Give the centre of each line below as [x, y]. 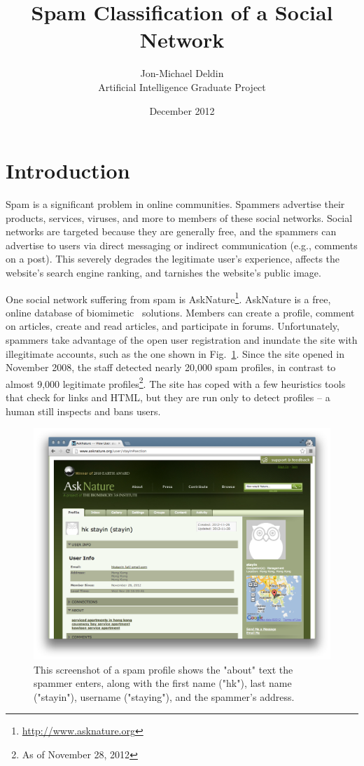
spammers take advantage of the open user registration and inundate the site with [182, 340]
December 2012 [182, 110]
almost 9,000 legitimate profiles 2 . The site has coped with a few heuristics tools [176, 382]
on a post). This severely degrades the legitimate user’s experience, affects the [173, 259]
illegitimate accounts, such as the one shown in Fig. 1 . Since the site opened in [175, 353]
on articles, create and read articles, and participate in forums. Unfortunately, [173, 326]
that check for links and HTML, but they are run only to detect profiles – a [168, 397]
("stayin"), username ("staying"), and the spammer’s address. [164, 696]
